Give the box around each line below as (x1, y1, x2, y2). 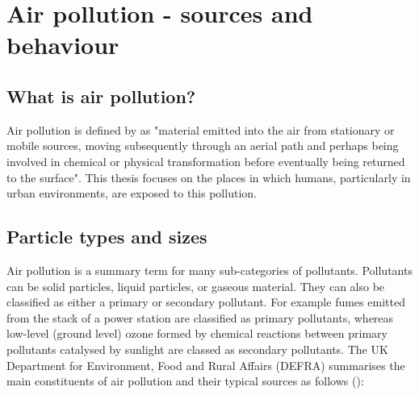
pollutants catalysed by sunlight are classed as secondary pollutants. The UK (6, 340, 388, 357)
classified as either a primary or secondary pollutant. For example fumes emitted (6, 293, 405, 310)
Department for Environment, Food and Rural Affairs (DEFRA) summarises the (6, 356, 405, 373)
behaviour (6, 28, 119, 61)
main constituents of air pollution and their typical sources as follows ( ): (6, 372, 364, 389)
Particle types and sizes (6, 224, 207, 249)
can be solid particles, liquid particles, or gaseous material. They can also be (6, 277, 385, 294)
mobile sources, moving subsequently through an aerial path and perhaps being (6, 137, 399, 154)
